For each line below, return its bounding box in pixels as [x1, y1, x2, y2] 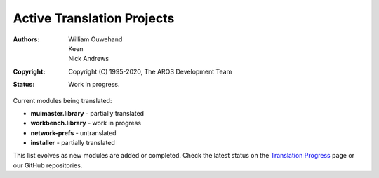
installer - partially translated [30, 139, 115, 147]
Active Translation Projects [13, 11, 175, 26]
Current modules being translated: [13, 96, 112, 104]
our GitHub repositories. [13, 161, 83, 170]
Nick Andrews [68, 55, 109, 63]
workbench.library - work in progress [30, 119, 142, 128]
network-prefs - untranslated [30, 128, 117, 137]
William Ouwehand [68, 35, 123, 43]
